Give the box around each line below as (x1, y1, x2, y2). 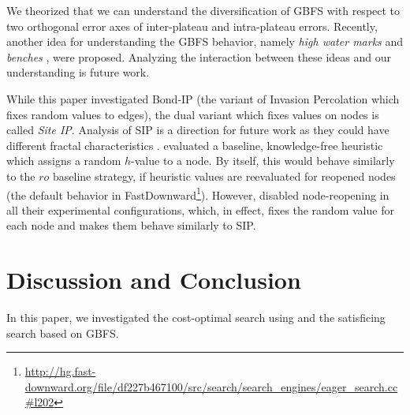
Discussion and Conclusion (6, 264, 301, 296)
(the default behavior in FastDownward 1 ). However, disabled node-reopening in (6, 184, 389, 203)
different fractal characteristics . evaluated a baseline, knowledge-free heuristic (6, 136, 383, 153)
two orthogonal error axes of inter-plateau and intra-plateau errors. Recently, (6, 17, 378, 34)
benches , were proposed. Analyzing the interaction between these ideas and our (6, 48, 391, 65)
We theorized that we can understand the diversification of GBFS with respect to (6, 2, 401, 18)
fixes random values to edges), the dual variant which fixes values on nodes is (6, 106, 379, 122)
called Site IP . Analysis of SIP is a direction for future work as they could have (6, 122, 389, 138)
